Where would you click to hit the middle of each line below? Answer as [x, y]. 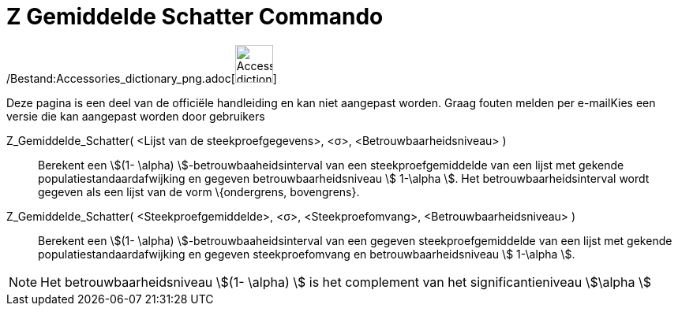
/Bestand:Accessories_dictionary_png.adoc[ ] [142, 78]
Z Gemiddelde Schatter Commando [195, 17]
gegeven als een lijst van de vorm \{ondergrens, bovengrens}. [199, 191]
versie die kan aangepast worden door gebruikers [136, 116]
